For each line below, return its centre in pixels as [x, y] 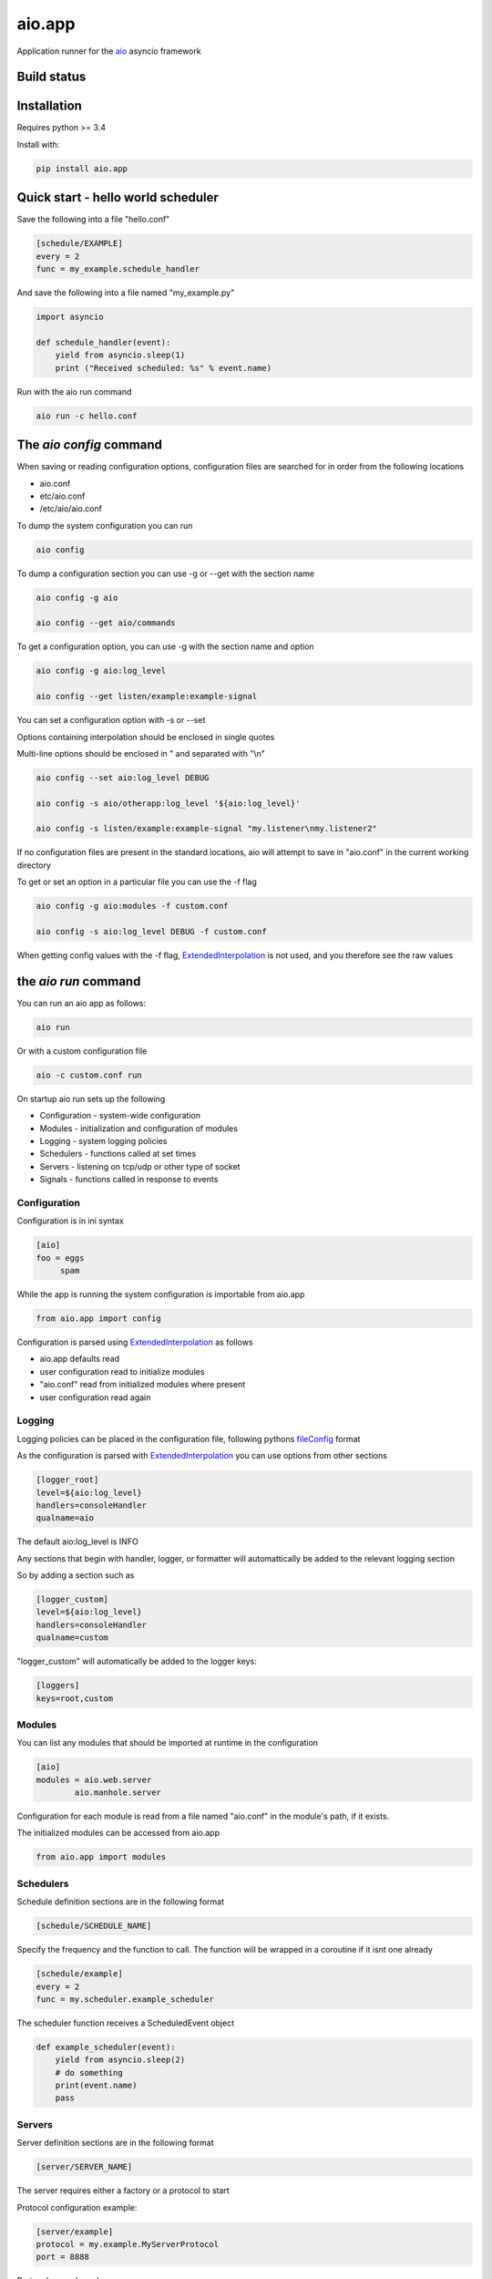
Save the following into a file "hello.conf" [93, 220]
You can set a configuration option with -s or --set [111, 720]
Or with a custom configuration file [82, 1051]
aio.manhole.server [118, 1793]
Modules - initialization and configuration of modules [139, 1128]
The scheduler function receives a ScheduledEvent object [126, 2023]
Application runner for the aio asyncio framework [109, 51]
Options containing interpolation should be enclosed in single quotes [146, 737]
